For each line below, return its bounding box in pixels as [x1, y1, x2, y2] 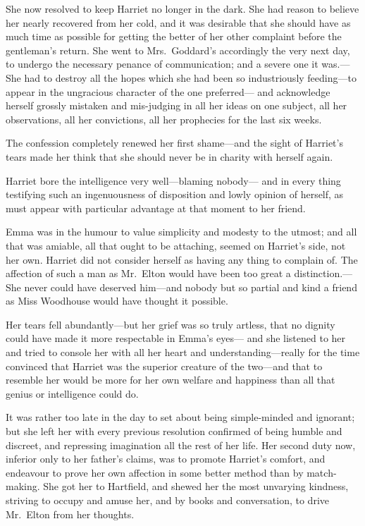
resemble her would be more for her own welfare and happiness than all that [6, 372, 335, 387]
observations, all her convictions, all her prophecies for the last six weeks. [6, 111, 322, 126]
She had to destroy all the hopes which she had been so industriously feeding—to [6, 70, 357, 85]
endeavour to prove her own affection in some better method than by [6, 465, 304, 479]
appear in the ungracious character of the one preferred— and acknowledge [6, 84, 330, 99]
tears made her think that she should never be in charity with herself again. [6, 149, 333, 164]
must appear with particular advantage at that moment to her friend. [6, 200, 306, 215]
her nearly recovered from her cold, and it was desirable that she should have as [6, 15, 351, 30]
